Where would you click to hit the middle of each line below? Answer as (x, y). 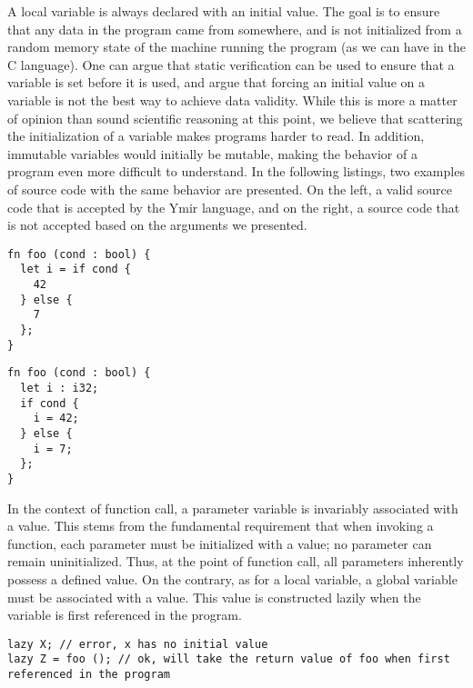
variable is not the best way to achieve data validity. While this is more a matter (232, 100)
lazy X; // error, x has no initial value (138, 644)
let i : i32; (60, 388)
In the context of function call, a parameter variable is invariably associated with (233, 508)
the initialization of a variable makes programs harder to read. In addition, (216, 136)
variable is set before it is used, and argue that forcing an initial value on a (216, 82)
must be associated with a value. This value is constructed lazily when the (214, 597)
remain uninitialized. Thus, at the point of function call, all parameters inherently (236, 561)
